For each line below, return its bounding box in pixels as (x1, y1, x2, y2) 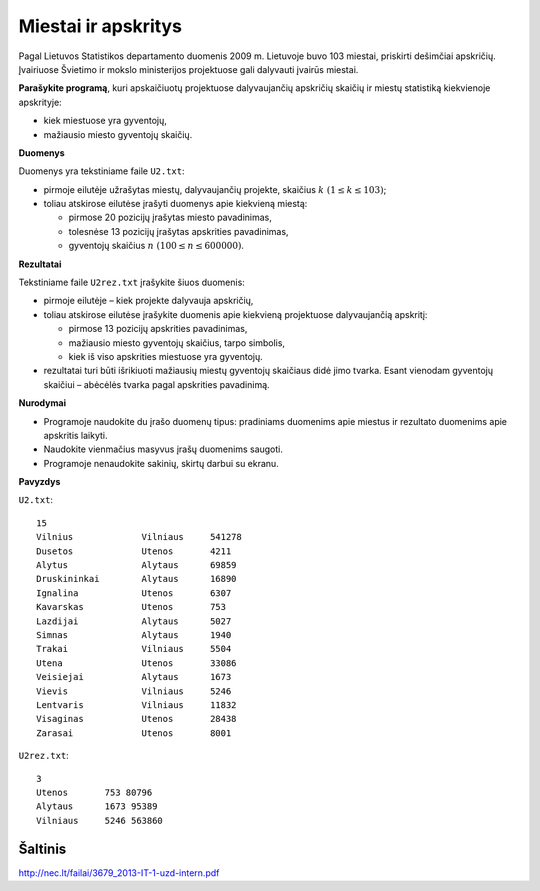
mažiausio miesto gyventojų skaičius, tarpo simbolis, (68, 336, 285, 349)
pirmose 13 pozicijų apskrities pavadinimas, (68, 323, 248, 335)
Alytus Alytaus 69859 (36, 560, 237, 571)
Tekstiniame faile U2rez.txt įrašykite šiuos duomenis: (18, 276, 245, 289)
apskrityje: (18, 96, 62, 108)
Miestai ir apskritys (18, 15, 182, 37)
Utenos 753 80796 (36, 786, 153, 798)
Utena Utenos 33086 (36, 657, 237, 669)
